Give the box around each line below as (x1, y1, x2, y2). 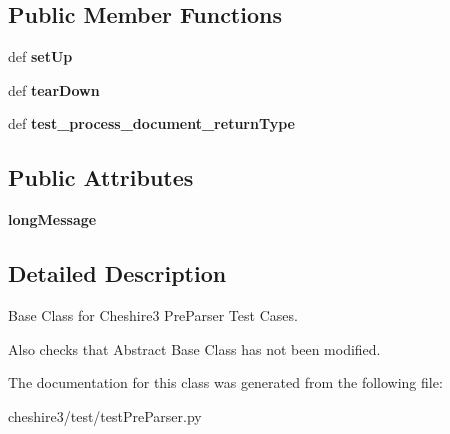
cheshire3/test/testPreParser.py (8, 405, 202, 426)
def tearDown (8, 79, 100, 100)
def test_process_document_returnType (8, 113, 295, 134)
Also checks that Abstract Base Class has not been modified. (8, 338, 381, 359)
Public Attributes (8, 162, 194, 193)
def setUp (8, 46, 73, 67)
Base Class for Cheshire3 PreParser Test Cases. (8, 304, 298, 325)
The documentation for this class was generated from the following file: (8, 372, 443, 393)
